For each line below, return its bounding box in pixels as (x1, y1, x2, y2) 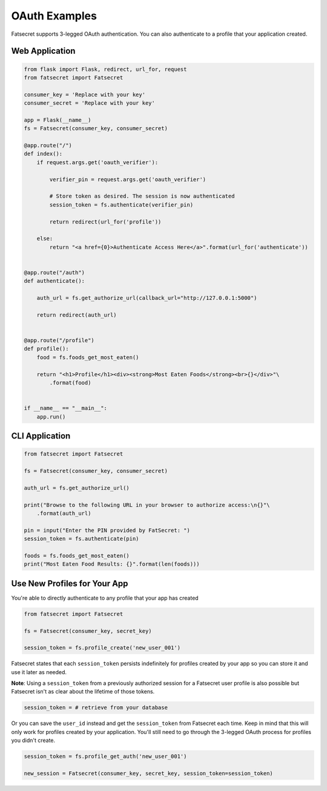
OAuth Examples (11, 9, 97, 22)
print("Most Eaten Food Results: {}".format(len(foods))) (24, 561, 200, 568)
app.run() (36, 413, 66, 420)
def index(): (24, 150, 63, 157)
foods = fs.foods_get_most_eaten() (24, 552, 130, 559)
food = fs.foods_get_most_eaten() (36, 354, 139, 360)
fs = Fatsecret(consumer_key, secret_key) (24, 627, 152, 634)
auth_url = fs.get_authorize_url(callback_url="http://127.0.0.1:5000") (36, 294, 257, 302)
